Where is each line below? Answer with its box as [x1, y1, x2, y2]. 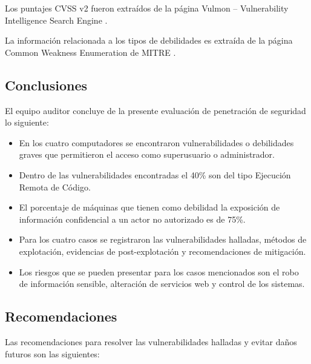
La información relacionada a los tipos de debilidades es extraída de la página [5, 34, 293, 47]
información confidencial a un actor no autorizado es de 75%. [19, 212, 246, 225]
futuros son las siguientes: [5, 347, 100, 360]
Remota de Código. [19, 180, 91, 193]
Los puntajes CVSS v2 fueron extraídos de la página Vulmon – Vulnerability [5, 2, 289, 14]
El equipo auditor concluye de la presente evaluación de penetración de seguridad [5, 104, 306, 116]
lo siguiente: [5, 116, 49, 129]
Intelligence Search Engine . [5, 13, 108, 26]
